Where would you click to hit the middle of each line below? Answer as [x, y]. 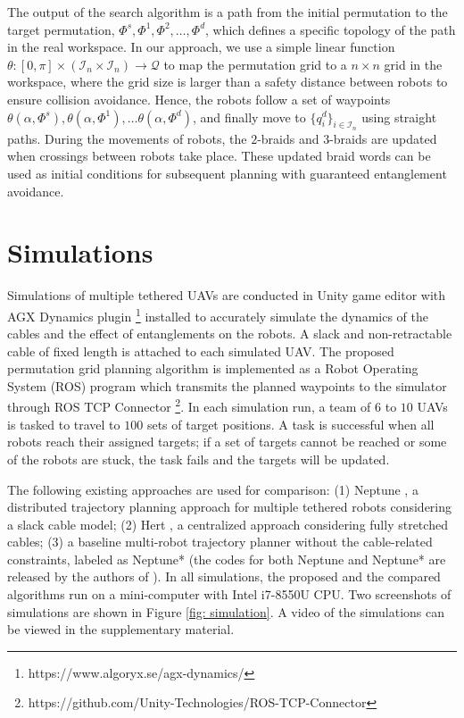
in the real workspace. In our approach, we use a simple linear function [201, 47]
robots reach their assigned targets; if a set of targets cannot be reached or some [227, 442]
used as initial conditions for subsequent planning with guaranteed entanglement [227, 173]
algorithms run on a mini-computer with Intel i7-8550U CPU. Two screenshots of [229, 594]
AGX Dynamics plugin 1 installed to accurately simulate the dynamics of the [218, 314]
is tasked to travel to [64, 424]
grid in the [413, 64]
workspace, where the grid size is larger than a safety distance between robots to [228, 82]
